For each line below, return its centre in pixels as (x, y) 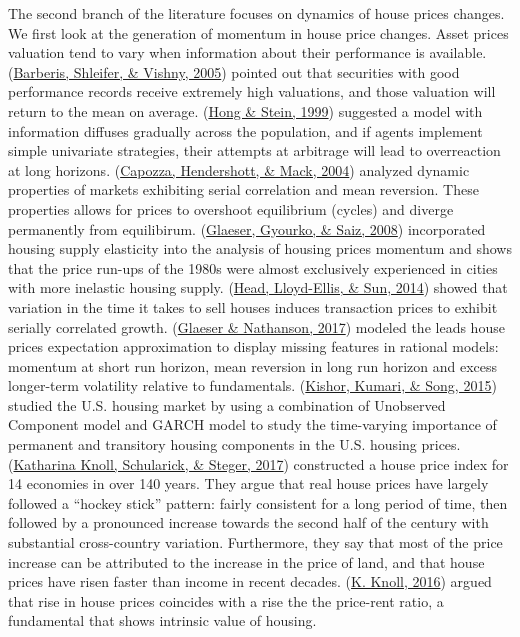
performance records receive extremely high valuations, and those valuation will (252, 91)
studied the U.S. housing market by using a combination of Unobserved (227, 404)
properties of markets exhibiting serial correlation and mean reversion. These (243, 189)
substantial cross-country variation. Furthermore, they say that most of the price (255, 542)
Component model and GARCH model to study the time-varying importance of (252, 424)
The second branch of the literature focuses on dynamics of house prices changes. (256, 13)
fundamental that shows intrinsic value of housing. (162, 620)
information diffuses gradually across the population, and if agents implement (245, 130)
